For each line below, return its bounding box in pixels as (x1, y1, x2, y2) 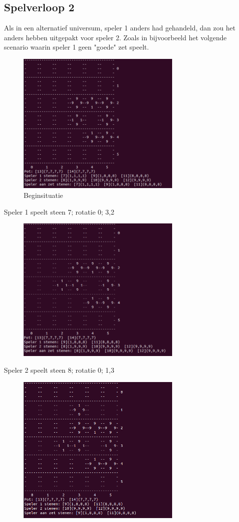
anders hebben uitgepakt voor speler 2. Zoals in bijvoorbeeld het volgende (4, 32, 227, 42)
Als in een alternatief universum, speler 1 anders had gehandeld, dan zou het (4, 23, 236, 33)
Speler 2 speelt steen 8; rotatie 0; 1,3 (4, 365, 115, 375)
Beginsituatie (24, 190, 63, 200)
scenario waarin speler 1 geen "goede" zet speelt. (4, 42, 149, 52)
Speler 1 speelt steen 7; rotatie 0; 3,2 (4, 206, 115, 217)
